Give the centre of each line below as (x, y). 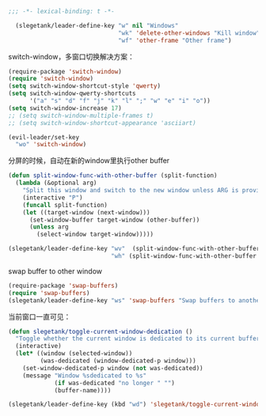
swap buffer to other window (55, 271)
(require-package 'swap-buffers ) (63, 286)
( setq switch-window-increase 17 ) (65, 108)
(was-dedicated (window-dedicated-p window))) (118, 361)
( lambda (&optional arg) (56, 183)
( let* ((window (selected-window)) (74, 354)
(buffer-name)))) (83, 390)
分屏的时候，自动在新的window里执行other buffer (89, 161)
